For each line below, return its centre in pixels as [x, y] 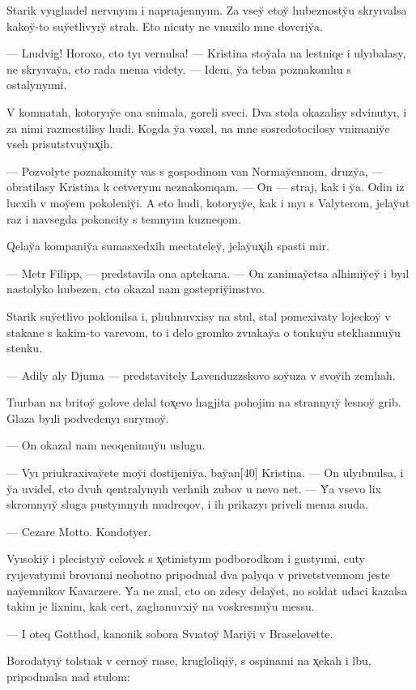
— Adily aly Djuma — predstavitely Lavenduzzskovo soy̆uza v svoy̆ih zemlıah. [201, 375]
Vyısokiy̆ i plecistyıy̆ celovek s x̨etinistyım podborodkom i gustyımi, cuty [186, 558]
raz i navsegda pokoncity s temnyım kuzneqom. [124, 218]
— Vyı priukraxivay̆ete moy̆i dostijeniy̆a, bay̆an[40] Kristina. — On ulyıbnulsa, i [205, 473]
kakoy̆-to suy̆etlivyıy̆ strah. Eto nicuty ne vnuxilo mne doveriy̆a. [165, 26]
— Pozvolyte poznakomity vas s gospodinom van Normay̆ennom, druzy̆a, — [195, 170]
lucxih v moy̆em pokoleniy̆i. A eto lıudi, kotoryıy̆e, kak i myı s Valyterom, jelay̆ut [208, 202]
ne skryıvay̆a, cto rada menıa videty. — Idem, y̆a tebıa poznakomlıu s [179, 68]
